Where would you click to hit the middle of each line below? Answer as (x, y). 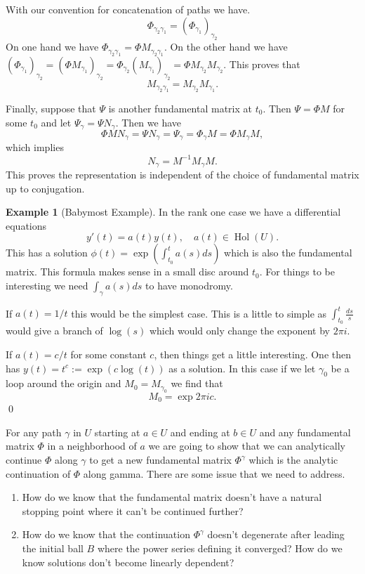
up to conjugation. (45, 188)
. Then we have (148, 122)
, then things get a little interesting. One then (252, 354)
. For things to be (297, 272)
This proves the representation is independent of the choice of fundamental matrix (182, 174)
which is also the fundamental (288, 253)
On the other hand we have (229, 47)
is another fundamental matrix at (180, 108)
